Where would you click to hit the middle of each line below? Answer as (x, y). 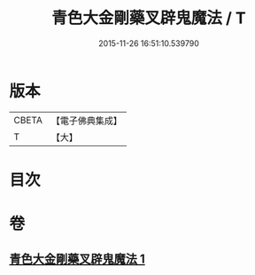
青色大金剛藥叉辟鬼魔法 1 (77, 259)
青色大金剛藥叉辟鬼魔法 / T (149, 18)
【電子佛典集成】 (86, 121)
